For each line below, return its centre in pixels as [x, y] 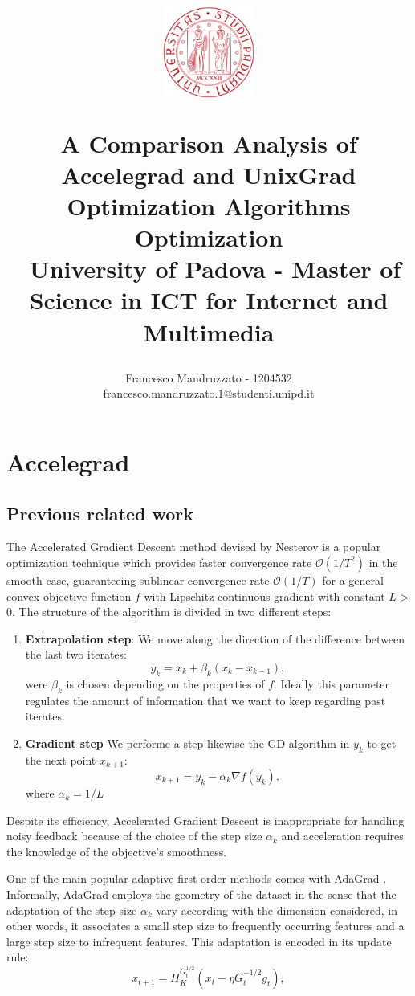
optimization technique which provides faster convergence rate [159, 562]
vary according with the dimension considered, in [277, 910]
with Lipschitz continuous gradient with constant [264, 596]
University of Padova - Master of [215, 269]
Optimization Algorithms [209, 205]
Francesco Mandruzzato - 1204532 [209, 377]
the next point [61, 759]
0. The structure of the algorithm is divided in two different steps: [169, 612]
